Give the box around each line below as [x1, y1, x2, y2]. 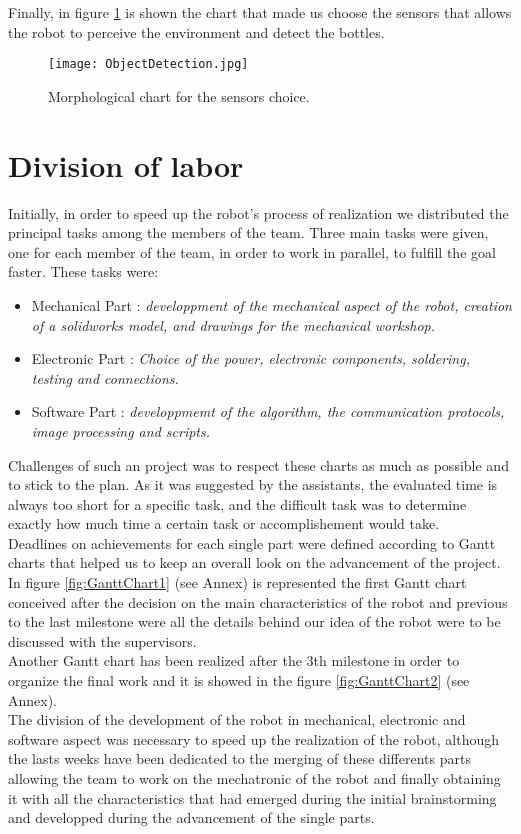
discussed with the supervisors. [8, 630, 197, 651]
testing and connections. [31, 367, 179, 388]
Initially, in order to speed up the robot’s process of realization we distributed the [8, 202, 509, 223]
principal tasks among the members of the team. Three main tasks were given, [8, 222, 489, 243]
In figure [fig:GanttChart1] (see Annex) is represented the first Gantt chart [8, 572, 467, 593]
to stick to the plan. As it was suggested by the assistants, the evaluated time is [8, 474, 498, 495]
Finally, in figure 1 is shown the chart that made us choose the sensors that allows [8, 2, 512, 22]
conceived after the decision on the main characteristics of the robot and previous [8, 591, 508, 612]
